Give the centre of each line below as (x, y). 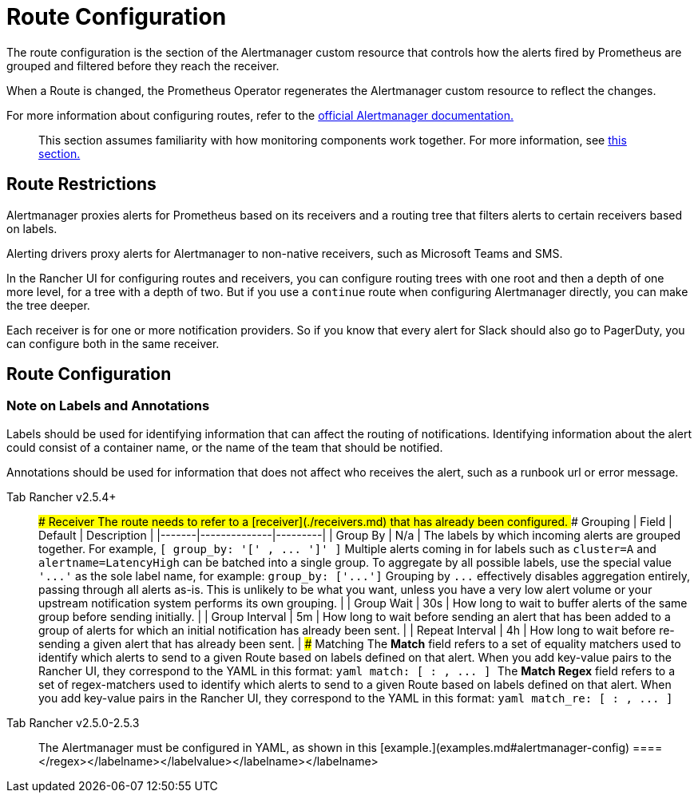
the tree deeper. (48, 305)
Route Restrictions (81, 184)
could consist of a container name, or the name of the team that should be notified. (225, 447)
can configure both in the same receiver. (113, 343)
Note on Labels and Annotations (108, 406)
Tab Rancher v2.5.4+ (61, 496)
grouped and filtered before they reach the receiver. (143, 65)
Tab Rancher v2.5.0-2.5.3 (73, 722)
